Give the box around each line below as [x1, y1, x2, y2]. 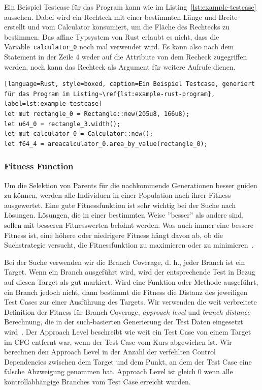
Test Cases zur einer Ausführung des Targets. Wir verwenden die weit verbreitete [4, 296, 257, 307]
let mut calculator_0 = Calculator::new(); [4, 130, 153, 138]
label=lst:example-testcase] [4, 100, 103, 108]
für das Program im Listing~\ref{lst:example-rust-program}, [4, 90, 215, 98]
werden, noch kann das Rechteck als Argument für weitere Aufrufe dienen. [4, 61, 236, 72]
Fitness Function [4, 160, 74, 172]
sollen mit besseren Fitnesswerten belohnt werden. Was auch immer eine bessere [4, 219, 253, 230]
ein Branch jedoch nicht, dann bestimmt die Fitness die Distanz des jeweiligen [4, 286, 247, 297]
